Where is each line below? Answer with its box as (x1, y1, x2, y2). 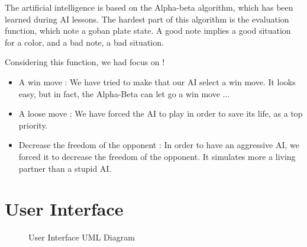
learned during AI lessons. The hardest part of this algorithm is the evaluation (5, 12, 289, 25)
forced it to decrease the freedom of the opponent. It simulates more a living (18, 150, 296, 162)
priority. (18, 118, 48, 131)
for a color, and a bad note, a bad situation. (5, 36, 164, 48)
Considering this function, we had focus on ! (5, 56, 165, 68)
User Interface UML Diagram (28, 231, 135, 243)
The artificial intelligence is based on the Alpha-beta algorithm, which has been (5, 1, 293, 13)
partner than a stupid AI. (18, 162, 112, 174)
